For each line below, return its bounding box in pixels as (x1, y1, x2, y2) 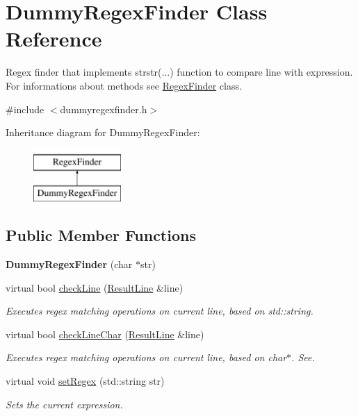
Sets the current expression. (6, 397, 123, 411)
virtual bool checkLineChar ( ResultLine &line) (6, 326, 204, 341)
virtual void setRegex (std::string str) (6, 374, 165, 388)
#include (6, 101, 44, 116)
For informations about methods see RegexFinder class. (6, 78, 242, 92)
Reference (6, 24, 102, 53)
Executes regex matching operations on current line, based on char (6, 350, 287, 365)
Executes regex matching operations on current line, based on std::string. (6, 303, 314, 318)
